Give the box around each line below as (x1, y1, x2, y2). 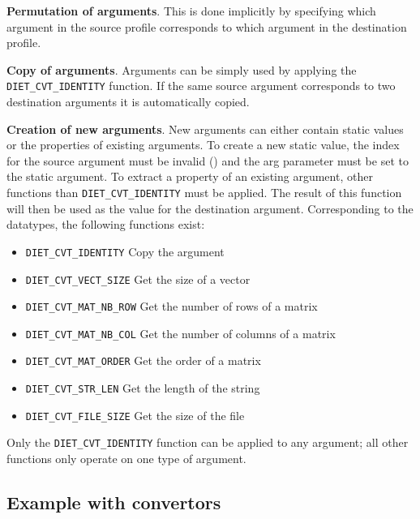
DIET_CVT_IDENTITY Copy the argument (25, 242, 225, 259)
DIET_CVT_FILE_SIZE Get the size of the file (25, 406, 245, 423)
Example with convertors (6, 490, 221, 515)
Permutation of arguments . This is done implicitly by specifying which (6, 2, 376, 19)
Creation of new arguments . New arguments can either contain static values (6, 120, 404, 137)
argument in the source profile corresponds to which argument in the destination (6, 18, 407, 35)
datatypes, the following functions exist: (6, 216, 205, 233)
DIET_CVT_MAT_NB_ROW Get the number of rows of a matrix (25, 298, 318, 315)
